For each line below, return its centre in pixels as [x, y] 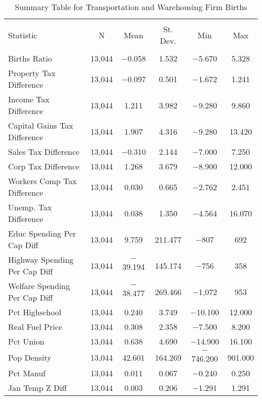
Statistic [23, 35]
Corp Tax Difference [44, 166]
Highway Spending [41, 260]
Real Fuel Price [35, 327]
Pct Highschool [35, 312]
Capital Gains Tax [41, 125]
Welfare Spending [39, 286]
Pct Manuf [27, 373]
